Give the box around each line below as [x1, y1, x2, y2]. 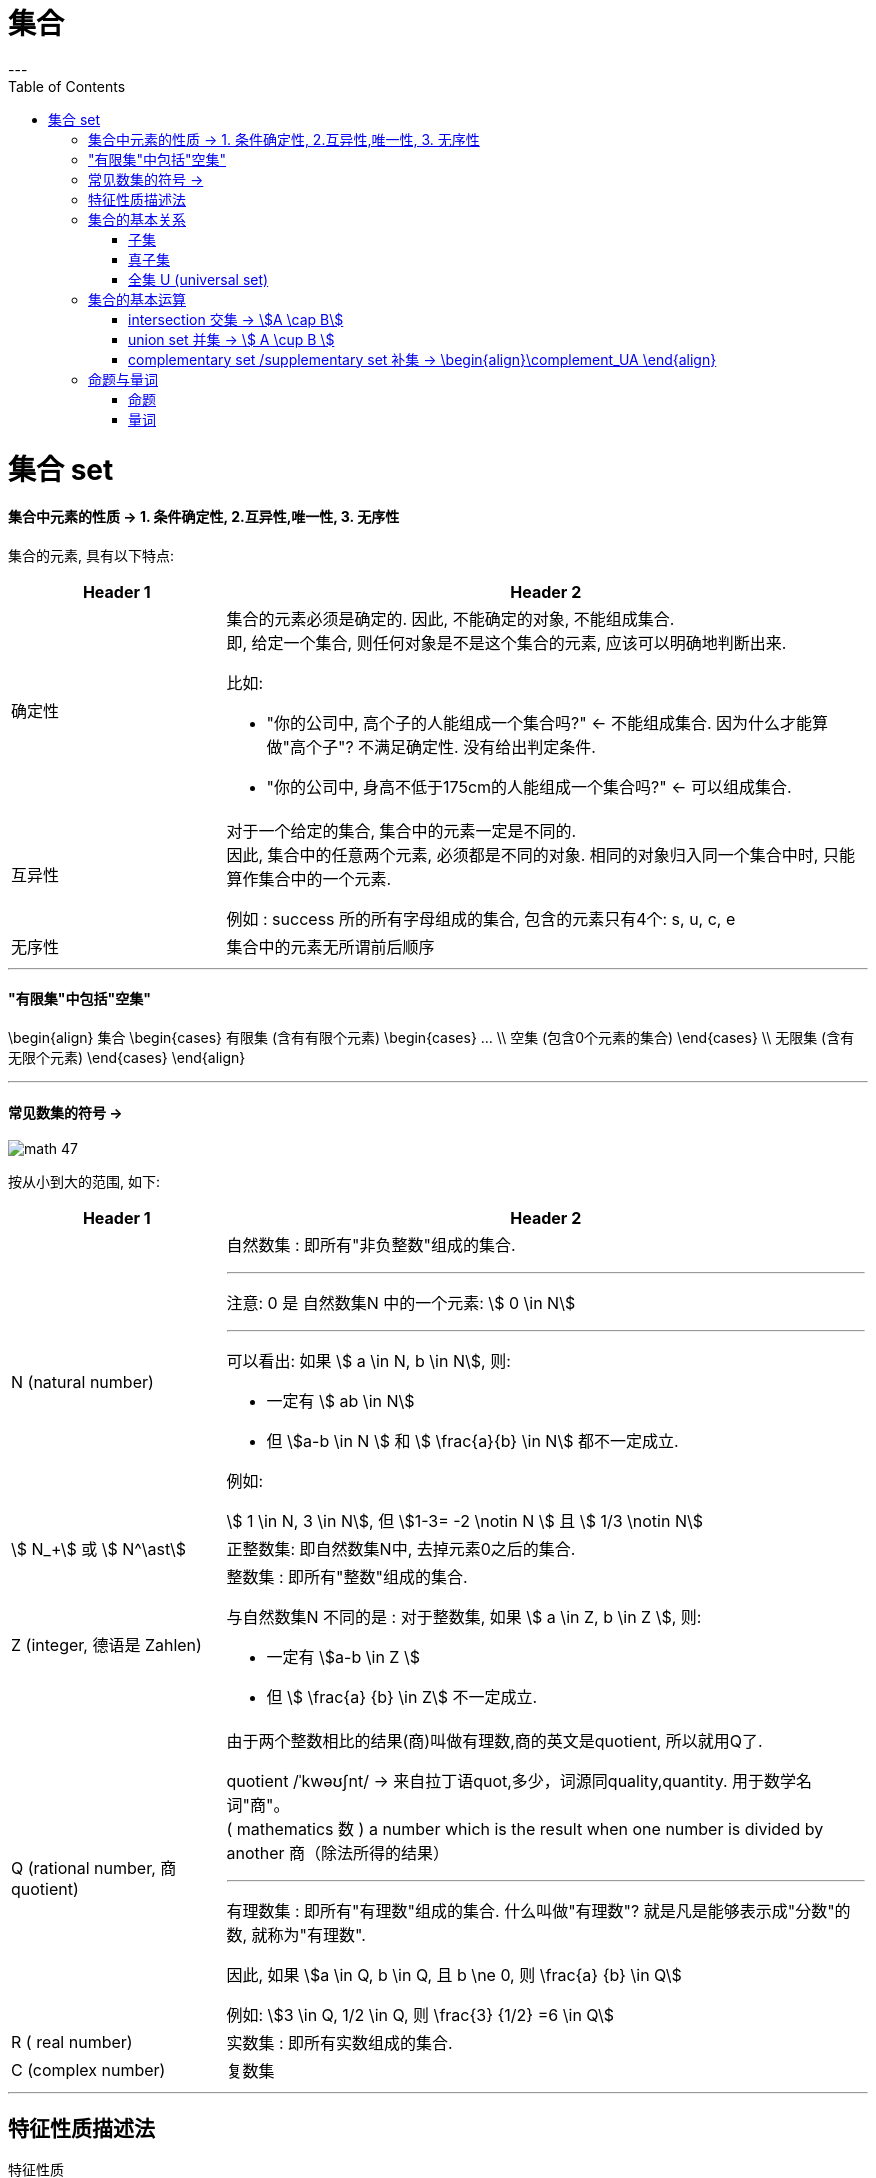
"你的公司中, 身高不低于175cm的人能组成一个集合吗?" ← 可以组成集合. [266, 776, 792, 797]
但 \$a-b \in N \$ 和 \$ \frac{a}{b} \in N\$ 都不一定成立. [266, 1431, 679, 1452]
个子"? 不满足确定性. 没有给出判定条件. [305, 736, 596, 757]
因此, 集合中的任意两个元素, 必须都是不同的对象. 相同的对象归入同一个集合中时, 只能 [226, 844, 855, 865]
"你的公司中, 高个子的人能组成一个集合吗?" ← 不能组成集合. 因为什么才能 [266, 712, 813, 733]
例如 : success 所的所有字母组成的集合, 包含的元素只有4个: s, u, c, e [226, 908, 736, 929]
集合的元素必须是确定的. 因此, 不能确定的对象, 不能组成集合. [226, 608, 675, 629]
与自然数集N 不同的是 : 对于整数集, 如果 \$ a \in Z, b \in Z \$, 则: [226, 1607, 702, 1628]
